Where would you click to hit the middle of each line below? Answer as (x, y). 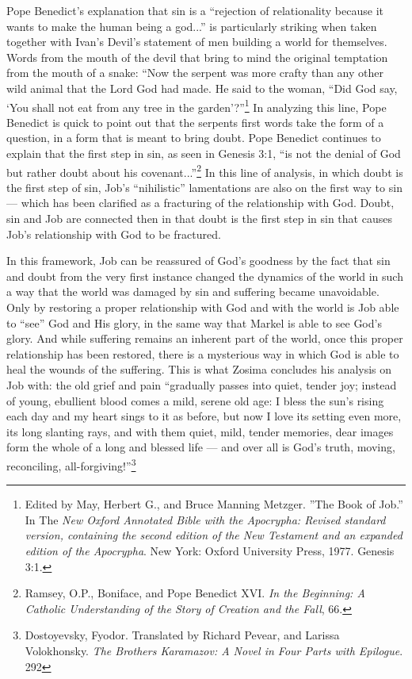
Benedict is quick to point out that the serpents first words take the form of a (195, 122)
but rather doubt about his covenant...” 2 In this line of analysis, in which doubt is (205, 171)
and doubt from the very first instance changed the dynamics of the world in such (205, 276)
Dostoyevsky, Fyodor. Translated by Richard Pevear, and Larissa (182, 635)
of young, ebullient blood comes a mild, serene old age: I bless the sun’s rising (195, 400)
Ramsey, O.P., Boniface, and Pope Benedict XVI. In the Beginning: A (195, 593)
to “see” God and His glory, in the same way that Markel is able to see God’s (194, 322)
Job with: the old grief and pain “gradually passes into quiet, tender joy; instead (202, 384)
